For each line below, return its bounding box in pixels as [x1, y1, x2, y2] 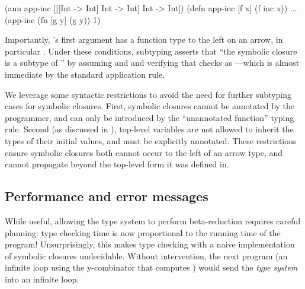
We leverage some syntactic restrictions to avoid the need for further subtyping [5, 88, 291, 100]
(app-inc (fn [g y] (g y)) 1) [5, 13, 101, 26]
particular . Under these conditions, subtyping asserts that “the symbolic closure [5, 45, 297, 57]
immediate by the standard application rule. [5, 68, 165, 80]
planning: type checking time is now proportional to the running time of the [5, 226, 281, 239]
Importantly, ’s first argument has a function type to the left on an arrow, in [5, 33, 283, 46]
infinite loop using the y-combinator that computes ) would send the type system [5, 261, 298, 274]
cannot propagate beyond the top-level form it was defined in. [5, 158, 229, 170]
